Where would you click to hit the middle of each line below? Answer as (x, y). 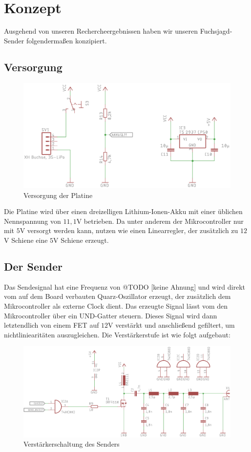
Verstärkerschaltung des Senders (72, 444)
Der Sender (33, 266)
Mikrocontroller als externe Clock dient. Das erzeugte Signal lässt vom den (116, 306)
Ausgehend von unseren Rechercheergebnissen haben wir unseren (101, 31)
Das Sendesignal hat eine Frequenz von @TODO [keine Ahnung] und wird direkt (125, 286)
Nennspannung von (32, 221)
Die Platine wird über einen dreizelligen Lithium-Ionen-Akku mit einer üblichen (123, 211)
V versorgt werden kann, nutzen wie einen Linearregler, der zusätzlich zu (129, 230)
